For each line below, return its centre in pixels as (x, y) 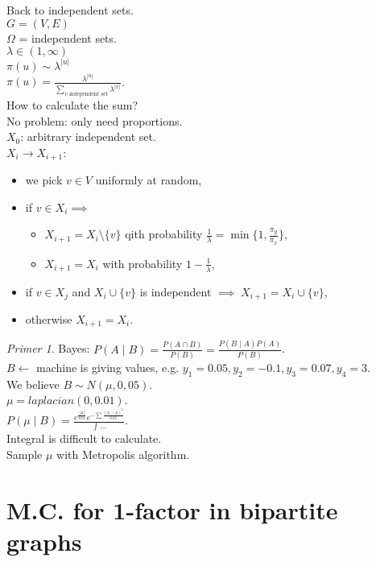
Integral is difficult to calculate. (84, 438)
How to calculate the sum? (72, 105)
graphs (44, 541)
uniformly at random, (149, 180)
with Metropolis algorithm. (123, 455)
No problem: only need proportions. (95, 120)
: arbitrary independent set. (88, 136)
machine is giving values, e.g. (108, 368)
